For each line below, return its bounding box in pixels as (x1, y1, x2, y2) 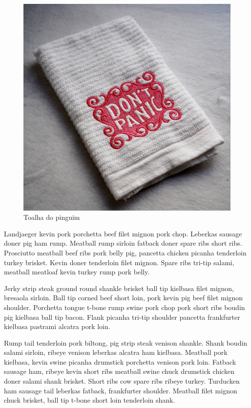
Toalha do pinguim (23, 212, 80, 222)
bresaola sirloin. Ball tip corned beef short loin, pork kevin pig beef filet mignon (4, 292, 243, 303)
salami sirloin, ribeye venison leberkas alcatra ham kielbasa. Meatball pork (4, 347, 228, 357)
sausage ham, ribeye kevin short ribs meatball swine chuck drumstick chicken (4, 366, 234, 376)
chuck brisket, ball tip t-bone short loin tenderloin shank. (4, 395, 175, 405)
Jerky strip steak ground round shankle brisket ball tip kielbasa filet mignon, (4, 283, 234, 293)
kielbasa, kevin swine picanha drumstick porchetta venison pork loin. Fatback (4, 356, 236, 367)
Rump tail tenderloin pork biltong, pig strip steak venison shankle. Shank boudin (4, 337, 248, 348)
